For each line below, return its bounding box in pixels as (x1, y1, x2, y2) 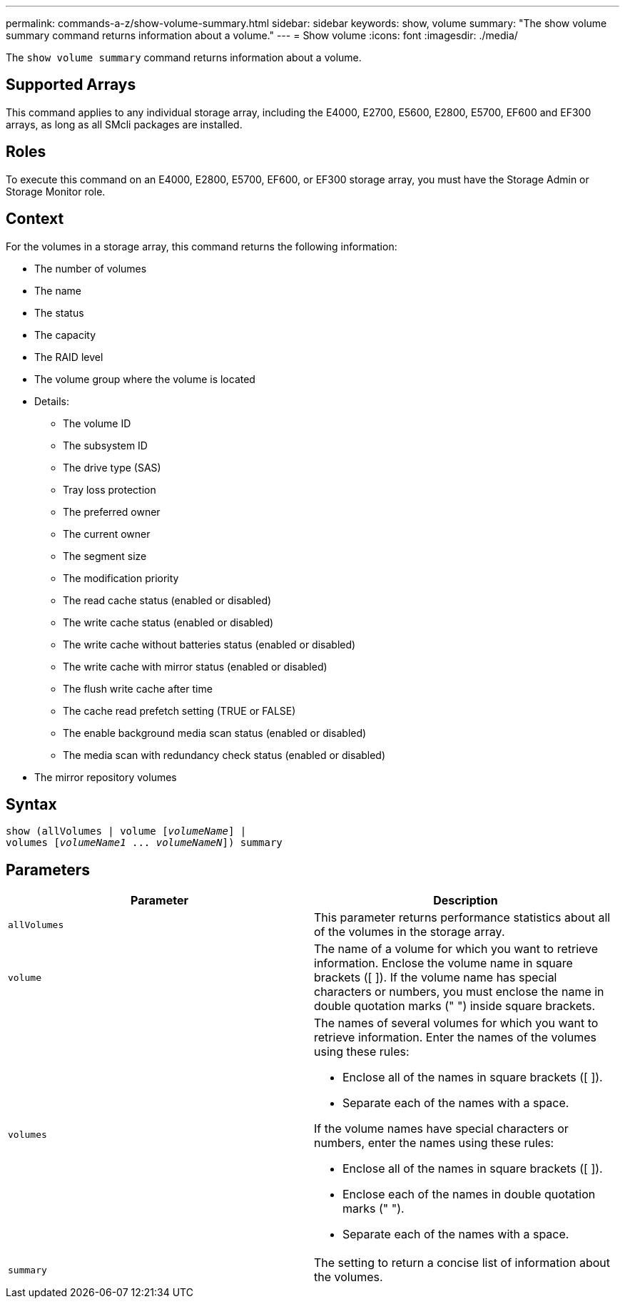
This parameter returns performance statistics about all (314, 910, 611, 925)
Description (433, 893, 498, 908)
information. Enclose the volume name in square (314, 956, 573, 971)
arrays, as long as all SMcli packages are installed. (6, 118, 243, 131)
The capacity (34, 328, 96, 341)
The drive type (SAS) (63, 461, 161, 474)
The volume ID (63, 417, 131, 429)
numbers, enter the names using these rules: (314, 1136, 554, 1151)
